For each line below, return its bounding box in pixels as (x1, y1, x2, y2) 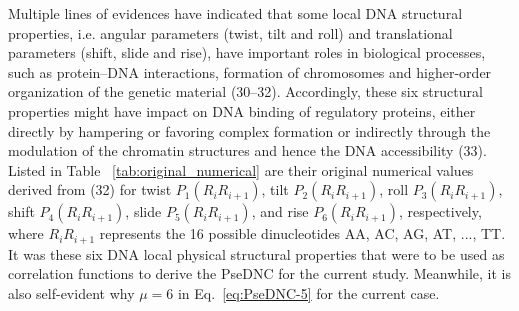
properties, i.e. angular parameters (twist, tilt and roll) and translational (8, 22, 453, 43)
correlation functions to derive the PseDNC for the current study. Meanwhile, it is (8, 263, 512, 284)
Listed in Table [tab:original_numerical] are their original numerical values (8, 159, 474, 180)
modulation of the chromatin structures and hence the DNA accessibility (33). (8, 140, 487, 161)
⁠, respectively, (398, 201, 482, 222)
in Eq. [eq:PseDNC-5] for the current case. (177, 282, 440, 303)
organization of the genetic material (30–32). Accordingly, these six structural (8, 81, 483, 102)
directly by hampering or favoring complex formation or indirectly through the (8, 120, 491, 141)
